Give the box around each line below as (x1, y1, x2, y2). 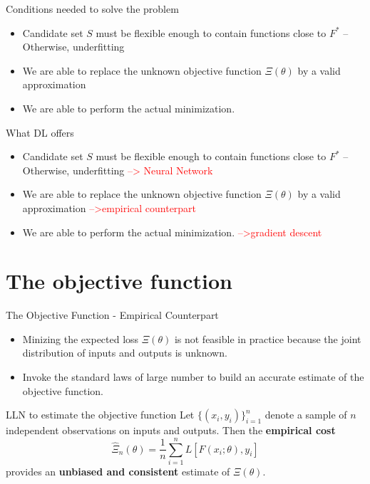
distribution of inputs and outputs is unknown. (22, 345, 227, 360)
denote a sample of (264, 407, 347, 422)
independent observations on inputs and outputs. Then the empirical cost (6, 423, 336, 438)
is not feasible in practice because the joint (174, 331, 361, 346)
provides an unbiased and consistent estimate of (6, 463, 230, 478)
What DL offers (6, 125, 74, 140)
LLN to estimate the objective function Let (6, 407, 195, 422)
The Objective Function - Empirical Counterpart (6, 307, 219, 322)
